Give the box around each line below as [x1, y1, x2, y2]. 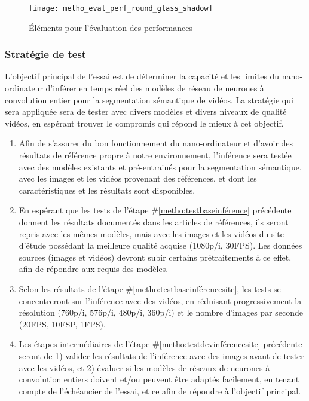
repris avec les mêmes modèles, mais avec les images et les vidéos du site [19, 227, 284, 240]
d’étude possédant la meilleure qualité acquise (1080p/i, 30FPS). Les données [19, 239, 302, 252]
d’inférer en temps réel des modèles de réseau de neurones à [45, 82, 264, 94]
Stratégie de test [5, 47, 87, 62]
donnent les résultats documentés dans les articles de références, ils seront [19, 216, 289, 228]
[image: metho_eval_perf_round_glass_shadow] [29, 4, 213, 13]
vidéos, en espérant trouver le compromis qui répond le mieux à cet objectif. [5, 117, 284, 129]
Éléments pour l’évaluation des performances [29, 21, 192, 33]
